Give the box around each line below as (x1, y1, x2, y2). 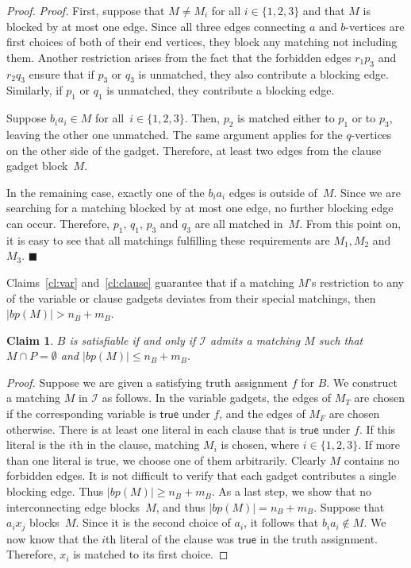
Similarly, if (6, 82, 63, 99)
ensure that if (29, 65, 94, 82)
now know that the (6, 530, 98, 547)
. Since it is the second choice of (75, 514, 231, 531)
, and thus (156, 498, 205, 515)
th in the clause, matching (72, 436, 200, 453)
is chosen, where (221, 436, 300, 453)
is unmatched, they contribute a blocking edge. (106, 82, 335, 99)
